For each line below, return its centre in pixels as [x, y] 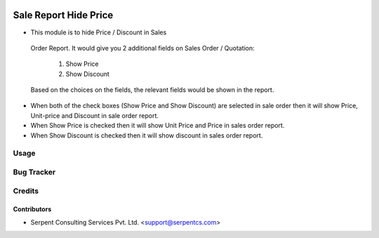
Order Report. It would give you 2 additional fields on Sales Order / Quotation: [143, 48]
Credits [26, 191]
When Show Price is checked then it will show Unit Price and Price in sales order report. [158, 126]
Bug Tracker [34, 172]
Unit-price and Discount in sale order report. [95, 115]
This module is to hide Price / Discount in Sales [99, 32]
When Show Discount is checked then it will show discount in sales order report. [147, 135]
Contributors [32, 209]
